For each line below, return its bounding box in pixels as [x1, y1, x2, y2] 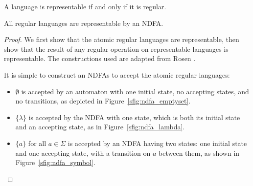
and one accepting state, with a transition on [15, 147, 151, 158]
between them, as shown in [159, 147, 240, 158]
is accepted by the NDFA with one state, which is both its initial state [28, 112, 240, 122]
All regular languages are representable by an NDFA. [4, 18, 163, 28]
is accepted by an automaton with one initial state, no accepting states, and [21, 86, 249, 96]
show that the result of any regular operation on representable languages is [4, 43, 229, 54]
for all [28, 138, 46, 148]
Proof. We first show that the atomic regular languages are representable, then [4, 34, 239, 44]
